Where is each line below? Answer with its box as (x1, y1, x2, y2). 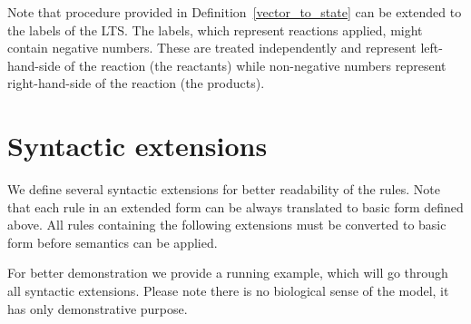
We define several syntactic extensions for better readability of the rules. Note (7, 180, 440, 199)
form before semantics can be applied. (7, 232, 218, 251)
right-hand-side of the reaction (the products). (7, 74, 265, 93)
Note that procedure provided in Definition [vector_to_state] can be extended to (7, 3, 462, 21)
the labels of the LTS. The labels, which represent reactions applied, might (7, 20, 423, 39)
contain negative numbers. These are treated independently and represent (7, 38, 417, 57)
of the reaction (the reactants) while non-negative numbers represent (64, 55, 446, 74)
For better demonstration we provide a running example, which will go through (7, 263, 448, 282)
